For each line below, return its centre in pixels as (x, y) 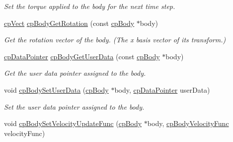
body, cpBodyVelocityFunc (188, 123)
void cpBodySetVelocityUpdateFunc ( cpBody (73, 123)
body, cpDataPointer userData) (162, 89)
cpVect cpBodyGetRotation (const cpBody (69, 23)
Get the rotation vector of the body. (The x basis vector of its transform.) (115, 40)
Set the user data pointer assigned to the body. (74, 106)
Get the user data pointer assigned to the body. (75, 73)
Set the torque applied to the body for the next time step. (90, 6)
